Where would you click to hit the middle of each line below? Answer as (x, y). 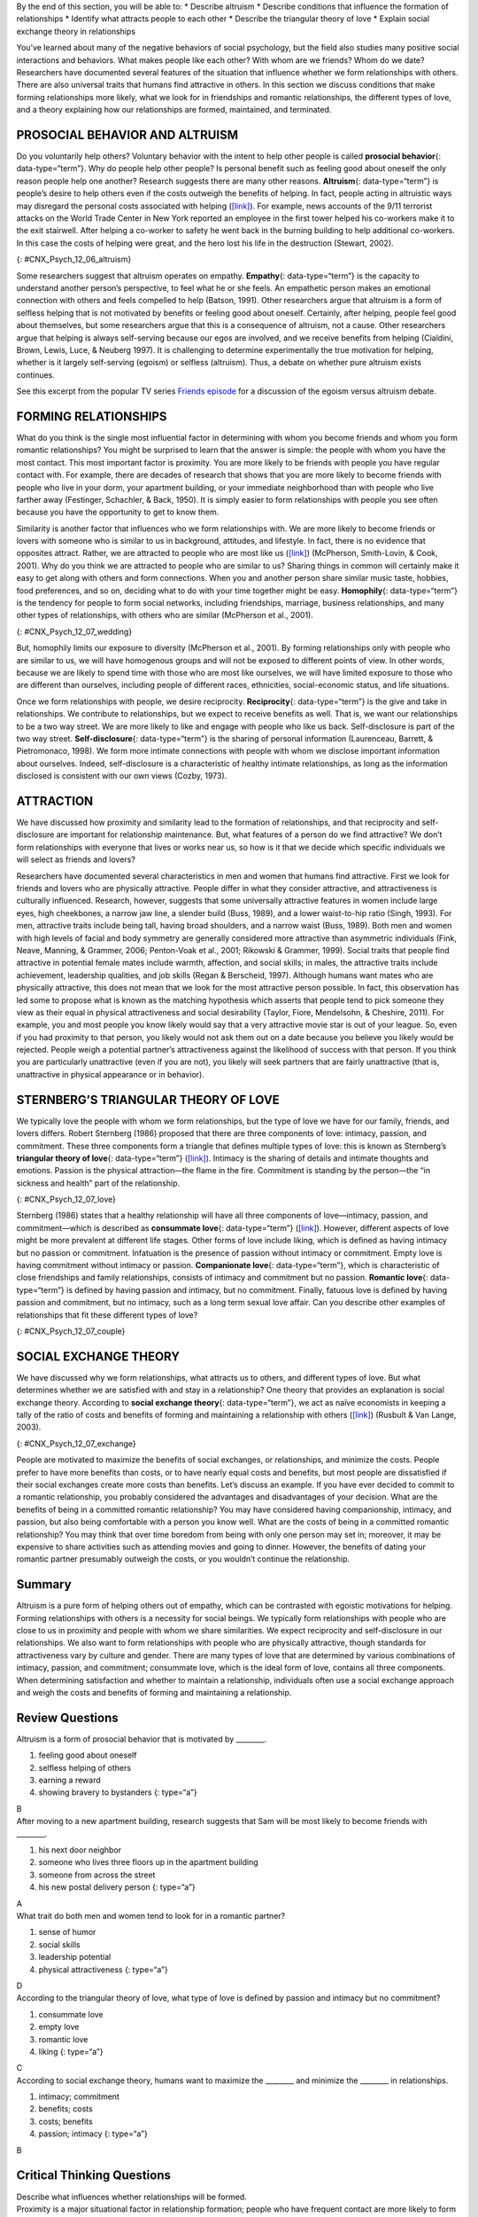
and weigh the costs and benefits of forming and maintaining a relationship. (154, 1693)
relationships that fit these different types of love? (107, 1315)
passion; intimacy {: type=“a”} (93, 2134)
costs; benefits (66, 2121)
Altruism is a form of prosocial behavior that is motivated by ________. (142, 1739)
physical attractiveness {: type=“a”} (103, 1970)
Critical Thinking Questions (94, 2176)
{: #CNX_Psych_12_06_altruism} (74, 259)
